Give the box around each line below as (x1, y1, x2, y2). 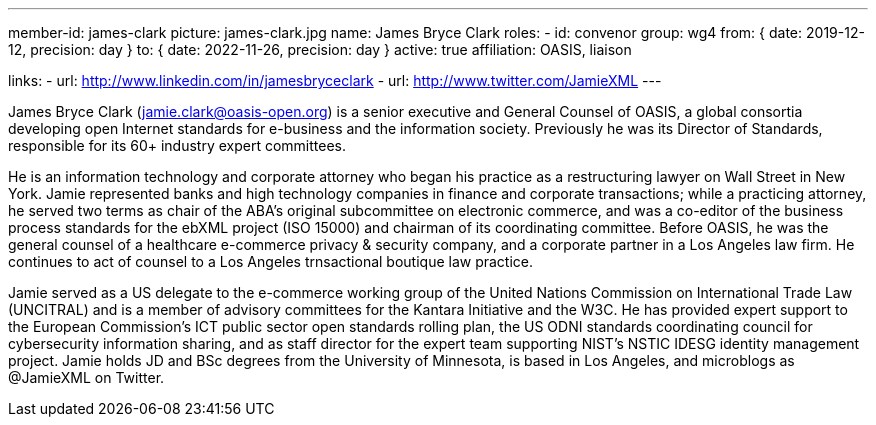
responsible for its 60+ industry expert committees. (8, 137, 347, 154)
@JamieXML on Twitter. (8, 369, 165, 386)
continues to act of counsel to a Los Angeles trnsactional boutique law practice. (8, 253, 534, 270)
